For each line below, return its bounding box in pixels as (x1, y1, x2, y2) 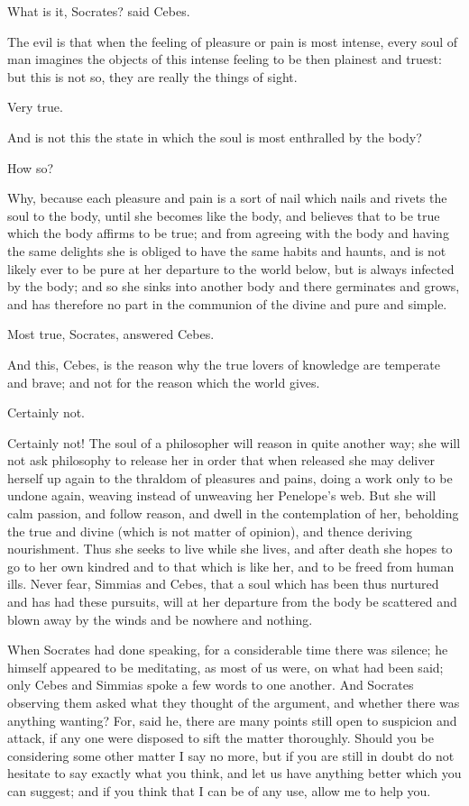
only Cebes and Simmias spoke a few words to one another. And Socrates (7, 675, 414, 694)
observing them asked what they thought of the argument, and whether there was (7, 693, 460, 711)
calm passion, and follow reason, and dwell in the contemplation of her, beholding (7, 504, 459, 523)
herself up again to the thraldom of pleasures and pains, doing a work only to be (7, 468, 453, 487)
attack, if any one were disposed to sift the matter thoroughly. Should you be (7, 728, 434, 747)
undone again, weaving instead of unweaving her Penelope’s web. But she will (7, 486, 437, 505)
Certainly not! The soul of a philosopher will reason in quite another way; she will (7, 433, 461, 452)
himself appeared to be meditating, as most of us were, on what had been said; (7, 657, 444, 676)
